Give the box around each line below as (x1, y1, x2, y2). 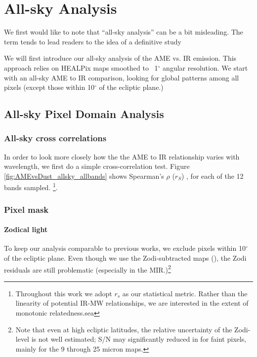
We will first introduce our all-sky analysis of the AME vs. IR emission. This (4, 53, 237, 63)
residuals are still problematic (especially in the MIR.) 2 (4, 263, 171, 275)
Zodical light (4, 224, 48, 235)
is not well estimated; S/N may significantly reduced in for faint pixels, (31, 334, 247, 344)
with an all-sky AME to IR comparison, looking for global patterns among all (4, 72, 239, 82)
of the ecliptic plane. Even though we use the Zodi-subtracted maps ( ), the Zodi (4, 252, 247, 263)
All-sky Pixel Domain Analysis (4, 106, 164, 121)
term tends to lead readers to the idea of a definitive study (4, 36, 181, 46)
